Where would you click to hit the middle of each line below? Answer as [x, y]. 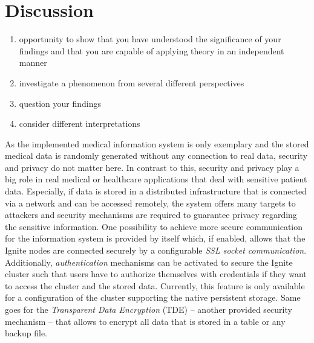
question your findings [60, 103]
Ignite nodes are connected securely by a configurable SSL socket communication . [156, 250]
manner [33, 63]
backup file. [26, 333]
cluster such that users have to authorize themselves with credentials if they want [156, 274]
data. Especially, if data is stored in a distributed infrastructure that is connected [156, 191]
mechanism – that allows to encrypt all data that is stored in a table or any [145, 321]
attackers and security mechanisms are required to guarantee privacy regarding [151, 215]
